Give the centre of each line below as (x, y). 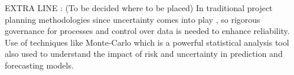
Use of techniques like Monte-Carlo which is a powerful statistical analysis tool (147, 42)
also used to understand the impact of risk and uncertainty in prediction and (144, 54)
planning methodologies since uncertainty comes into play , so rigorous (133, 19)
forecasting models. (39, 65)
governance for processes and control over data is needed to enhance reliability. (147, 31)
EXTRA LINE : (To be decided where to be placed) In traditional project (139, 8)
